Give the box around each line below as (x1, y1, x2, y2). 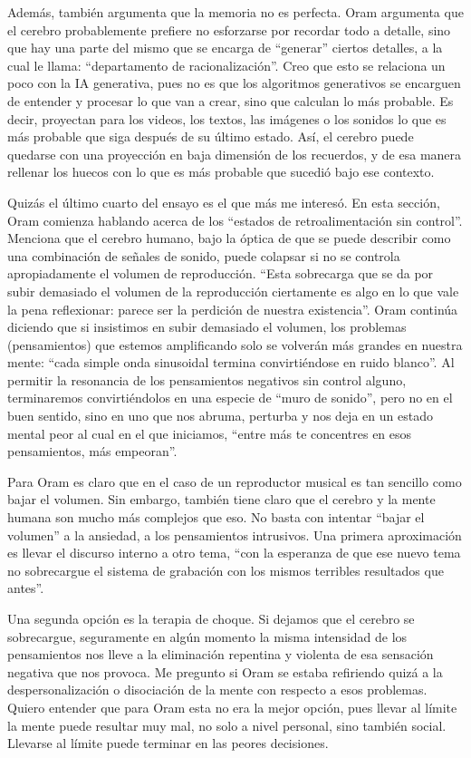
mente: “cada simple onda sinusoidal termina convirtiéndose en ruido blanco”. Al (7, 353, 455, 372)
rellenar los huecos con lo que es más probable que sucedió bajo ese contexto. (7, 162, 435, 181)
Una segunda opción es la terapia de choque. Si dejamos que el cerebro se (7, 609, 415, 627)
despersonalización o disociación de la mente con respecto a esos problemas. (7, 680, 428, 699)
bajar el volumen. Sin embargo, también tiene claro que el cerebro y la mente (7, 490, 436, 509)
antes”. (7, 578, 44, 598)
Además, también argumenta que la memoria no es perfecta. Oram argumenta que (7, 3, 464, 21)
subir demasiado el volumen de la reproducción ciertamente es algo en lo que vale (7, 281, 459, 300)
